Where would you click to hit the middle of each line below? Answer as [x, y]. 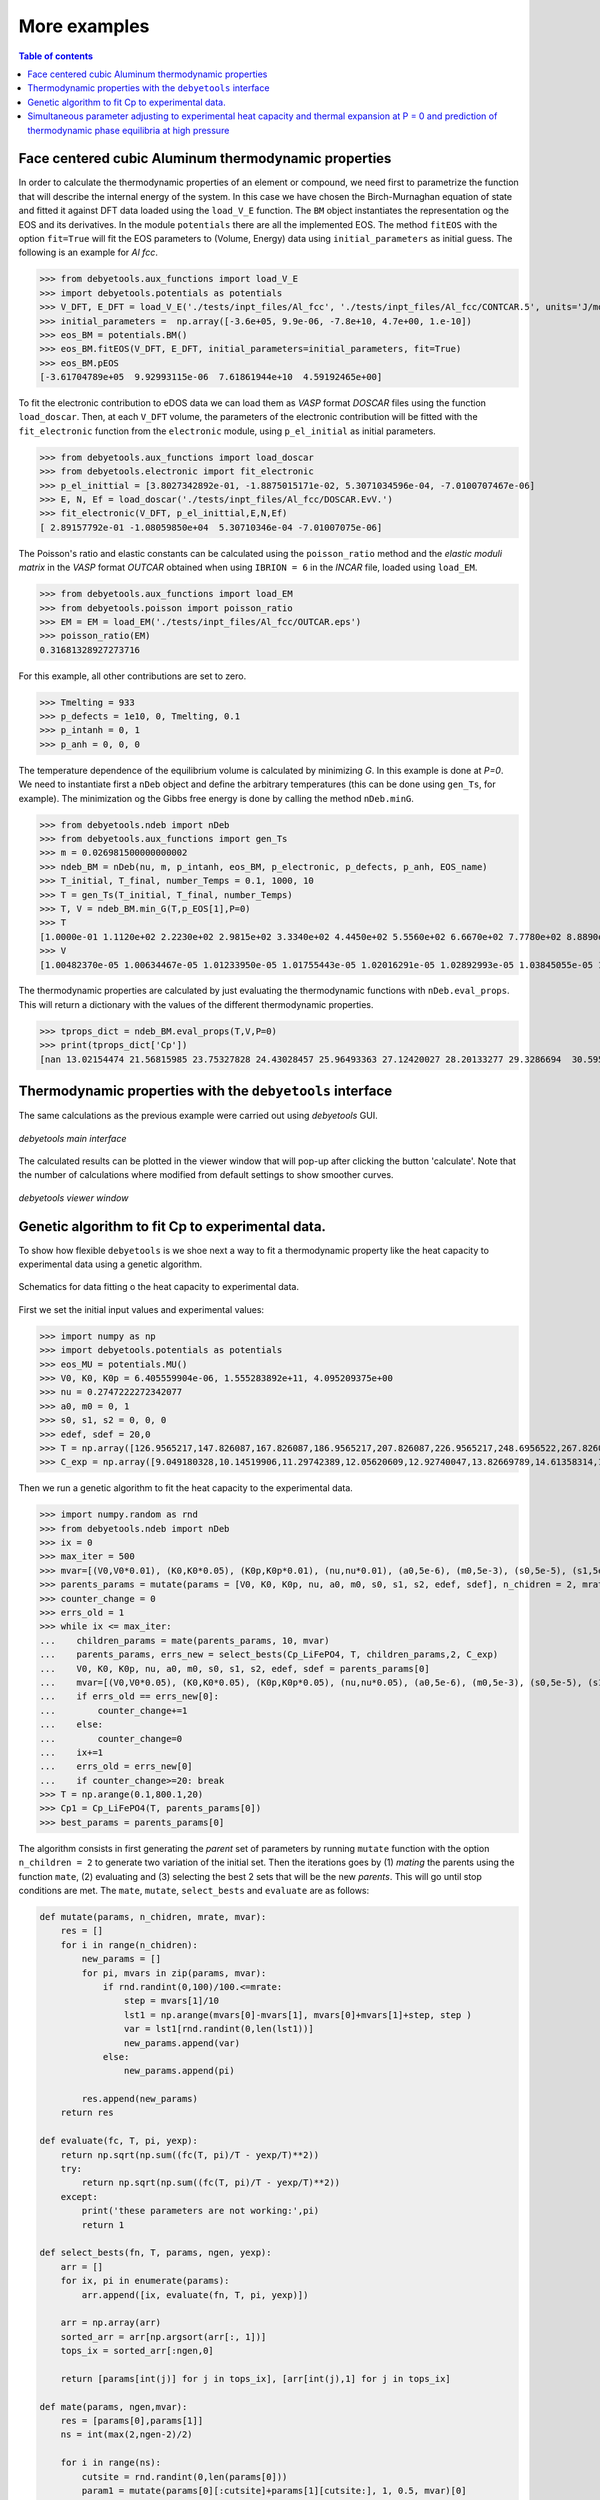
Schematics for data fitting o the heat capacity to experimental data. [159, 1287]
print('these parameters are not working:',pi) [200, 2211]
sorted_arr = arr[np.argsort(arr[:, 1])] [163, 2336]
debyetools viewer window [73, 1197]
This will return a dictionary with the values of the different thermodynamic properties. [196, 1004]
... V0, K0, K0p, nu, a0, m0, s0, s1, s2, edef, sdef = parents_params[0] [234, 1668]
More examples [84, 26]
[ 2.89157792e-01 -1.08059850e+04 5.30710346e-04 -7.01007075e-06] [211, 527]
